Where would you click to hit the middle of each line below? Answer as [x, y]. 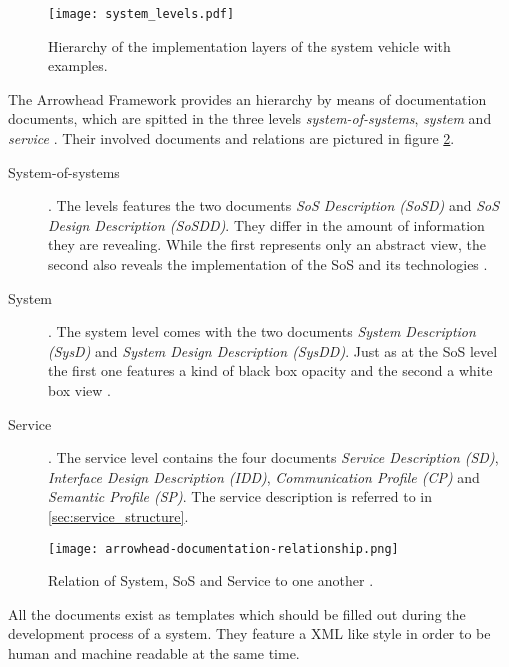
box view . [80, 389]
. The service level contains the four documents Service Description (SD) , [273, 457]
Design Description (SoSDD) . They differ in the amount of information [266, 224]
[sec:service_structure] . [118, 515]
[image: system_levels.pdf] [141, 14]
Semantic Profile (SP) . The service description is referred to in [240, 496]
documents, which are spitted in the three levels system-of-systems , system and [250, 118]
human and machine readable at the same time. [154, 652]
